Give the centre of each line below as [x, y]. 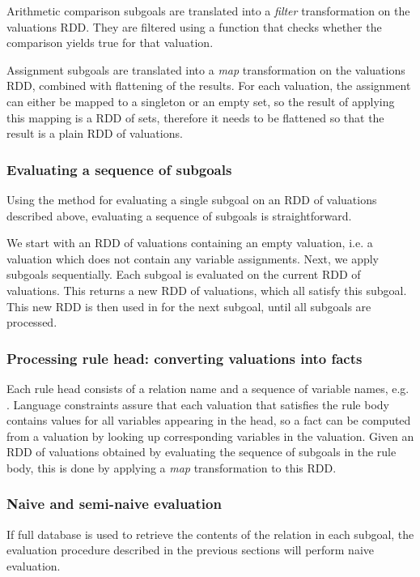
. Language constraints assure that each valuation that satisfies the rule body [198, 404]
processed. [32, 322]
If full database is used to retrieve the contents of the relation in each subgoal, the [210, 534]
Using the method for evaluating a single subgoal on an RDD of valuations [192, 199]
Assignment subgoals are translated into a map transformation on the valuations [206, 69]
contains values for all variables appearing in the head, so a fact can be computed [209, 420]
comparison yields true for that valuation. [110, 43]
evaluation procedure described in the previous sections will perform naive [191, 550]
